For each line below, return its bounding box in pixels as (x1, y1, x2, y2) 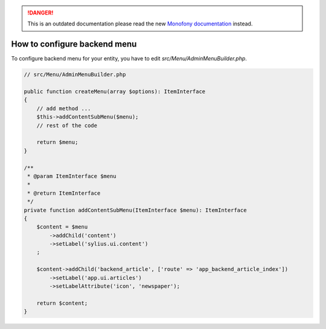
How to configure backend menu (11, 39, 137, 50)
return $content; (36, 299, 88, 307)
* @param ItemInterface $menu (27, 172, 117, 180)
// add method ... (36, 105, 91, 112)
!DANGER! (27, 9, 54, 16)
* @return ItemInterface (27, 189, 101, 197)
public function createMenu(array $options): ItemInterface (24, 88, 206, 95)
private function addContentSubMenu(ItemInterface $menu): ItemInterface (24, 206, 247, 213)
